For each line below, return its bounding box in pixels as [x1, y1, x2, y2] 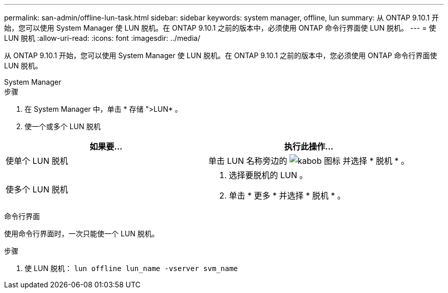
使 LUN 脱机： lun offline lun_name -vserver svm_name [25, 264, 238, 273]
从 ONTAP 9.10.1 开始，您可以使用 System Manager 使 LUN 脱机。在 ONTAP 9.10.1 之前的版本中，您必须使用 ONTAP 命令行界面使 [4, 51, 437, 60]
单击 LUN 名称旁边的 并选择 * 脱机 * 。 [208, 156, 410, 166]
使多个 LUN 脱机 [6, 184, 69, 194]
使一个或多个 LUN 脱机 [25, 122, 101, 131]
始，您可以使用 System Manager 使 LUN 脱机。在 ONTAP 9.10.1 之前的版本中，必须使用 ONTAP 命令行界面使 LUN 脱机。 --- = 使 [4, 23, 436, 32]
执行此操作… [284, 141, 333, 152]
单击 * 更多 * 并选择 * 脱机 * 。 [229, 190, 346, 201]
